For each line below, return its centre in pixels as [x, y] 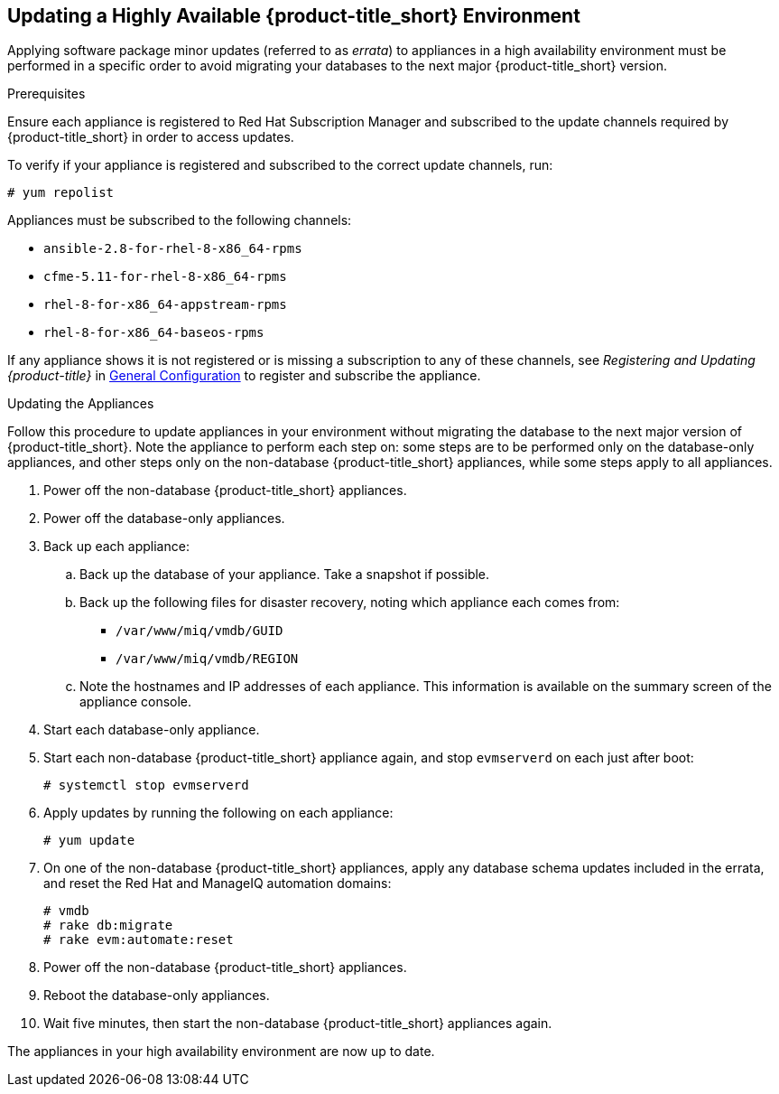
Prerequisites [46, 94]
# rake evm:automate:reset [139, 940]
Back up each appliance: [116, 547]
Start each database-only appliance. [152, 730]
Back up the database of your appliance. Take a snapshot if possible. [285, 575]
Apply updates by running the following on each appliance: [218, 813]
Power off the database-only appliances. [164, 519]
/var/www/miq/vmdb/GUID [199, 631]
